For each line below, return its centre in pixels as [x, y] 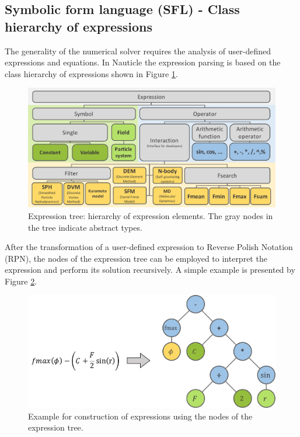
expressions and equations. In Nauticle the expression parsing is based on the [143, 62]
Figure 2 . [21, 281]
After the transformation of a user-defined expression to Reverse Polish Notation [149, 247]
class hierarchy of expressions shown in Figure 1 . [91, 73]
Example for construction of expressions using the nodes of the [140, 416]
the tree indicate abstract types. [85, 227]
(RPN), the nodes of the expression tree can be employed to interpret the [136, 258]
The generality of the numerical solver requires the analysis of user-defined [138, 51]
